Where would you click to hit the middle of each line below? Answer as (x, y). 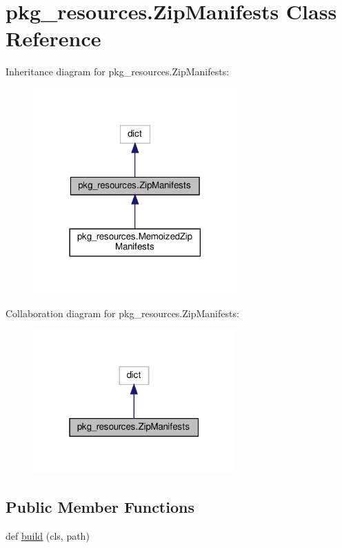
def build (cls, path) (48, 535)
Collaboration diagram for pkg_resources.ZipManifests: (122, 313)
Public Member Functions (100, 507)
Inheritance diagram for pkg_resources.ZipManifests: (118, 72)
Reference (53, 38)
